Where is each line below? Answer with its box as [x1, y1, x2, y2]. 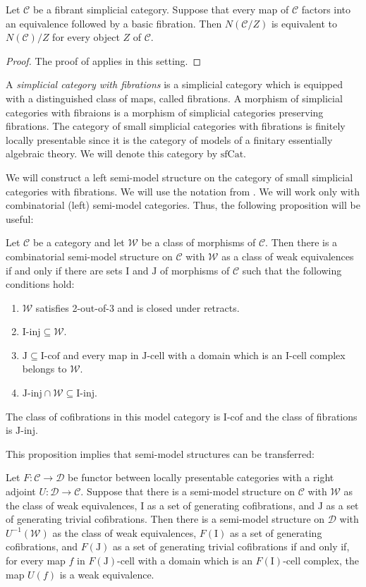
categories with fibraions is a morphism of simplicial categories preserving [6, 104, 324, 119]
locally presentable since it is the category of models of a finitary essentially [6, 132, 333, 147]
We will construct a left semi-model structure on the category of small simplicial [6, 169, 353, 184]
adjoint [6, 484, 36, 499]
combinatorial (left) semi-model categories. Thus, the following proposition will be [6, 198, 360, 212]
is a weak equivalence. [59, 567, 154, 581]
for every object [52, 30, 120, 44]
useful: [6, 211, 34, 226]
